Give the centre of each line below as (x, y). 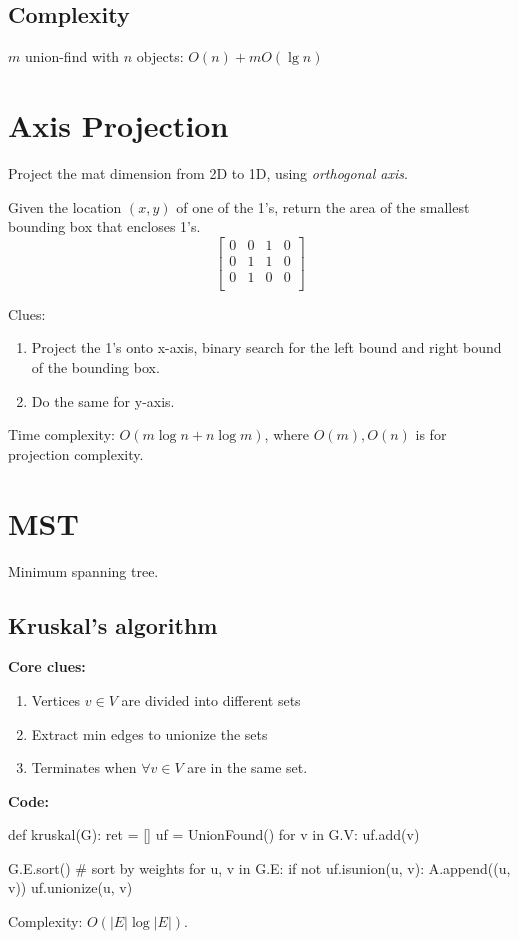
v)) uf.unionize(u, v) (70, 887)
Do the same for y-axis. (103, 400)
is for (431, 434)
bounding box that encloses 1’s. (104, 226)
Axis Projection (118, 124)
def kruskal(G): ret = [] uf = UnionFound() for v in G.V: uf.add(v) (214, 834)
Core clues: (47, 666)
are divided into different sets (211, 699)
